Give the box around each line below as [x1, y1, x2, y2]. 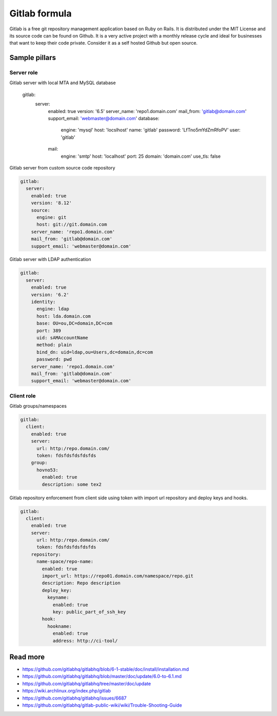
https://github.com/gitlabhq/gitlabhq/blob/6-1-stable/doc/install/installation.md [22, 666, 189, 672]
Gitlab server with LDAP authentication [9, 256, 91, 262]
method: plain [36, 342, 72, 348]
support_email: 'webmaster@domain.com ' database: [48, 116, 160, 122]
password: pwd [36, 356, 72, 362]
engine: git [36, 214, 67, 220]
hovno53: [36, 467, 58, 473]
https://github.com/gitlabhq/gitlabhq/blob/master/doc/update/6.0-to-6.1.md [22, 673, 182, 680]
